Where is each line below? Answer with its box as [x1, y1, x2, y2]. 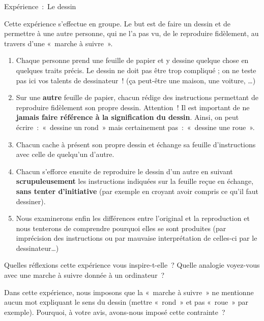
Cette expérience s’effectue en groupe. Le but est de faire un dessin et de [4, 18, 231, 28]
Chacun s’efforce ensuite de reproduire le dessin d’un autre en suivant [16, 166, 233, 176]
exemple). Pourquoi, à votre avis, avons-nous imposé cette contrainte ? [4, 306, 225, 317]
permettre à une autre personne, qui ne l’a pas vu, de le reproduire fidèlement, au [4, 28, 259, 39]
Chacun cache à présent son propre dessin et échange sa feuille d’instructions [16, 139, 256, 149]
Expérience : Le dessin [4, 1, 76, 11]
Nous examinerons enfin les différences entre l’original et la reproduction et [16, 213, 250, 223]
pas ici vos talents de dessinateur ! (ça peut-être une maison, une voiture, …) [16, 75, 256, 85]
